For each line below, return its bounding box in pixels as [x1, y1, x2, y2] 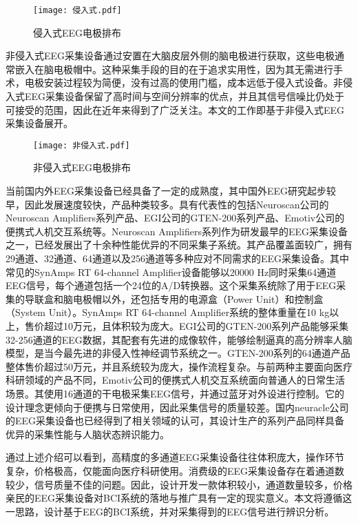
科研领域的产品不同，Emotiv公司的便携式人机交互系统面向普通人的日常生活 [6, 373, 345, 387]
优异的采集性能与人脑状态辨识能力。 [6, 426, 169, 441]
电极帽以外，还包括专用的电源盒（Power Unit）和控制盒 [72, 291, 324, 306]
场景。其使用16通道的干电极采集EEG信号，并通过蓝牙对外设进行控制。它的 [6, 386, 345, 400]
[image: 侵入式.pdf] [33, 6, 122, 15]
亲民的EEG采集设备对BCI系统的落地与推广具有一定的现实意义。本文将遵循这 [6, 491, 352, 505]
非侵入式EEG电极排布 [33, 160, 131, 175]
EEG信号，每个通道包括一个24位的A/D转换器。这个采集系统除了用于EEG [6, 278, 337, 293]
